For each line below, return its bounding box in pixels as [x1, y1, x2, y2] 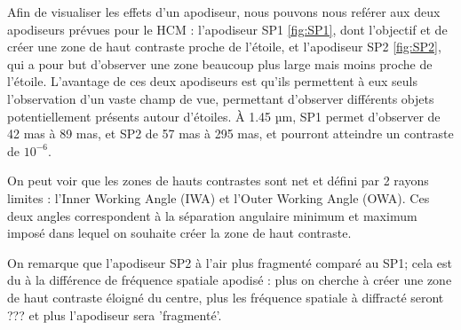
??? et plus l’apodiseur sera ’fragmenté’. [7, 305, 222, 324]
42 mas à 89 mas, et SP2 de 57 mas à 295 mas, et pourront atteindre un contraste [7, 124, 454, 143]
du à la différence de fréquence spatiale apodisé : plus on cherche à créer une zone [7, 271, 452, 289]
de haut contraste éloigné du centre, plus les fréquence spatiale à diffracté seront [7, 287, 444, 306]
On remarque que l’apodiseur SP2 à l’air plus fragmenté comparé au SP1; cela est [7, 253, 452, 271]
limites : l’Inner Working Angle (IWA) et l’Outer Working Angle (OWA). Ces [7, 188, 430, 207]
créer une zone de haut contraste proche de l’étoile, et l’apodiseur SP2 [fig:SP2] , [7, 37, 441, 56]
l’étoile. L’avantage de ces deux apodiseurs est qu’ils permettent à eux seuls [7, 72, 417, 90]
